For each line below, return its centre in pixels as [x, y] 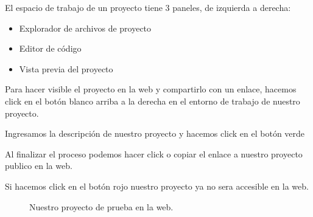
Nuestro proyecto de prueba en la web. [101, 206]
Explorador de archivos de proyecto [85, 28]
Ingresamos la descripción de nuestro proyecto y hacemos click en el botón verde [155, 133]
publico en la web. [39, 166]
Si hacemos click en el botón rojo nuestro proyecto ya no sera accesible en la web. [157, 186]
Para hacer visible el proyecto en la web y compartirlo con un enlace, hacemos [151, 89]
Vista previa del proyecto [66, 68]
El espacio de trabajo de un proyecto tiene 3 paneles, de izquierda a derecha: [148, 7]
